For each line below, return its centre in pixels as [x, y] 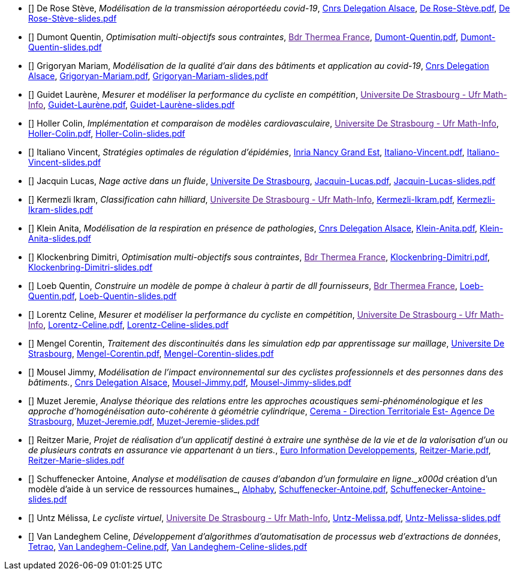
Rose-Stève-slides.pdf [73, 18]
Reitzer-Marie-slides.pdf [76, 460]
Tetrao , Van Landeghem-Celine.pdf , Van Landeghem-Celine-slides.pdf [168, 547]
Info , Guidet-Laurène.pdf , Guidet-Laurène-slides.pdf [132, 105]
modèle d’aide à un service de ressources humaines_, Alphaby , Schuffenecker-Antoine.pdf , [208, 489]
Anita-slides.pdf [60, 238]
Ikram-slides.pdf [61, 210]
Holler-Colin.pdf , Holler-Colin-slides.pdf [107, 133]
